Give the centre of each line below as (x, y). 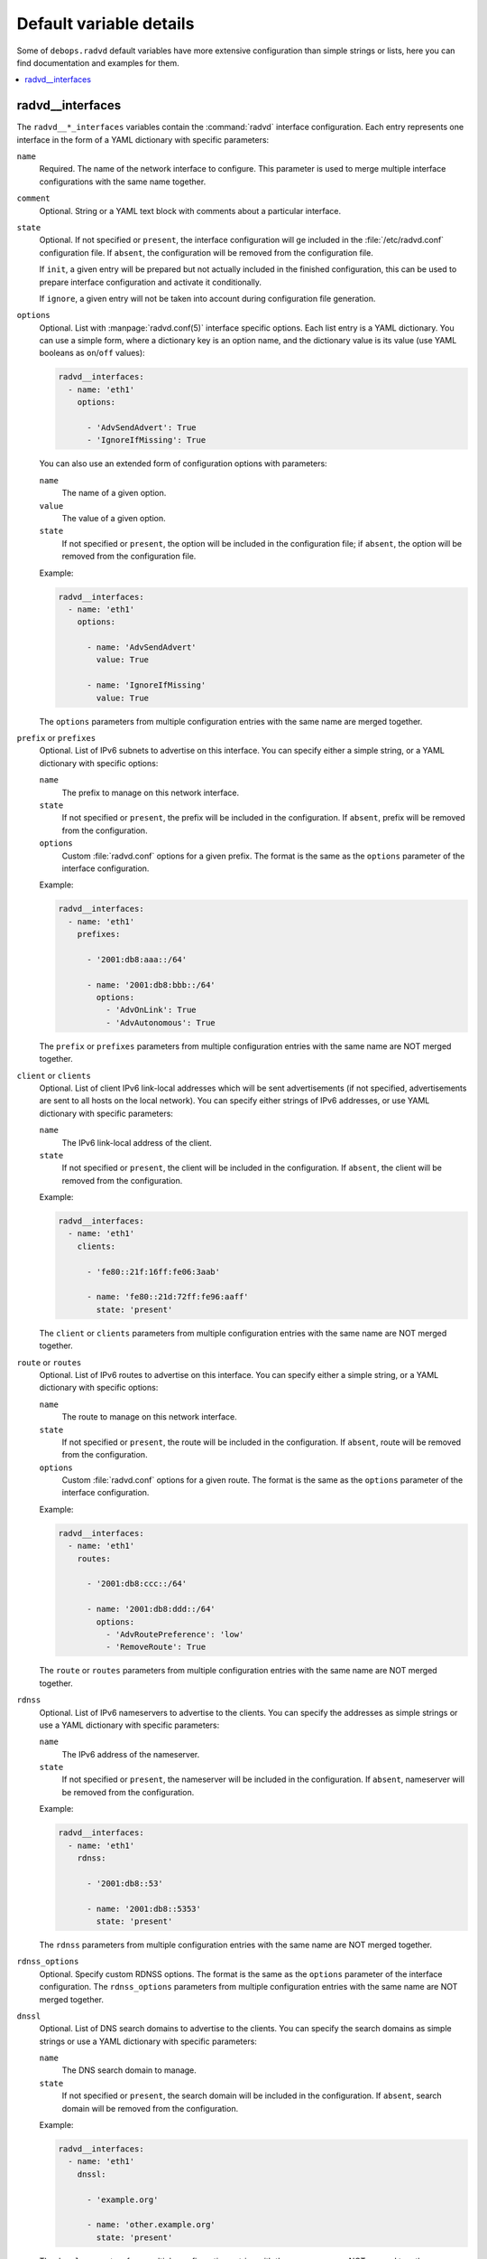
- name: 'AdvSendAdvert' (142, 647)
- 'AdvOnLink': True (151, 1010)
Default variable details (106, 23)
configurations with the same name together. (123, 182)
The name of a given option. (114, 493)
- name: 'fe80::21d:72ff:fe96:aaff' (168, 1297)
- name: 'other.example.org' (151, 2225)
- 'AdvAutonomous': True (160, 1022)
